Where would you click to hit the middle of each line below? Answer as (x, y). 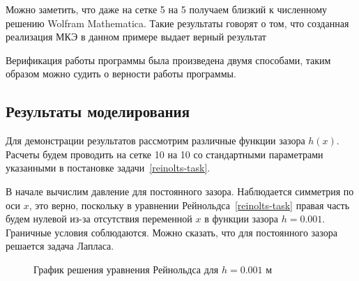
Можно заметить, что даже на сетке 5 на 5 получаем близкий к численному (167, 9)
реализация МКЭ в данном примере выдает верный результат (136, 37)
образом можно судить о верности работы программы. (121, 74)
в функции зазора (242, 219)
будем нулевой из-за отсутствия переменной (99, 219)
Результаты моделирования (98, 111)
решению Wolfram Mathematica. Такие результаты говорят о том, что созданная (177, 23)
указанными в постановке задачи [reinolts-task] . (108, 168)
